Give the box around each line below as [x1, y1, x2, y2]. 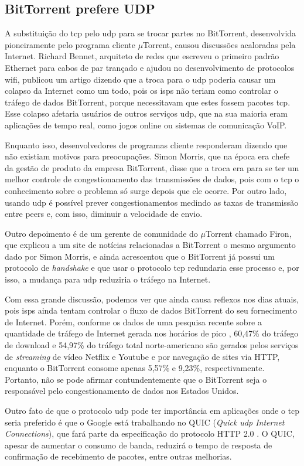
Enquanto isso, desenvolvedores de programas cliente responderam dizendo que [5, 138, 288, 151]
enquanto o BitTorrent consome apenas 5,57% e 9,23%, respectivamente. [5, 362, 265, 374]
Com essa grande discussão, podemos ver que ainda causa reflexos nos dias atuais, [5, 292, 299, 305]
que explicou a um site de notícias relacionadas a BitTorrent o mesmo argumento [5, 239, 296, 251]
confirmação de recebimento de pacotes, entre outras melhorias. [5, 450, 232, 462]
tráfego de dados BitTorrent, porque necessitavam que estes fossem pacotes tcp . [5, 96, 291, 108]
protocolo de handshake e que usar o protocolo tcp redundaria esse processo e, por [5, 261, 299, 274]
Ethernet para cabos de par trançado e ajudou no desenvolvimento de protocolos [5, 61, 295, 73]
